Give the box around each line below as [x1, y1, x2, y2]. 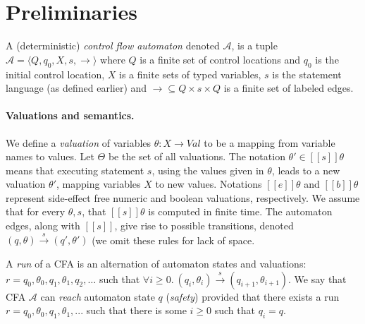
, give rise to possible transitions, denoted [114, 218, 294, 233]
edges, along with [6, 218, 80, 233]
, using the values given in [151, 162, 264, 177]
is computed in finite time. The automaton [148, 204, 333, 219]
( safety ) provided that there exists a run [166, 289, 340, 304]
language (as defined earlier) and [6, 80, 147, 95]
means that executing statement [6, 162, 144, 177]
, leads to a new [271, 162, 340, 177]
